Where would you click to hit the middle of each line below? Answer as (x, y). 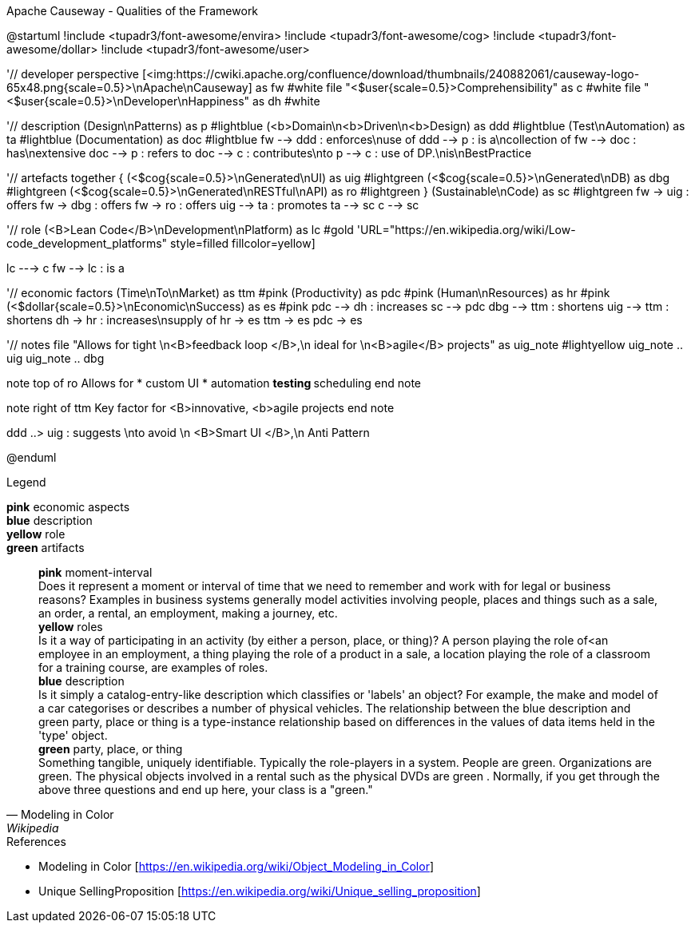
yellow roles (71, 627)
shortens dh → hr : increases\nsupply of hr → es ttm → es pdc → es (185, 320)
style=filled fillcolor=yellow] (243, 243)
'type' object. (73, 735)
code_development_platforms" (87, 243)
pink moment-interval (95, 572)
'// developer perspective (73, 74)
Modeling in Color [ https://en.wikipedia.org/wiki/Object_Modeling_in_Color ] (236, 866)
